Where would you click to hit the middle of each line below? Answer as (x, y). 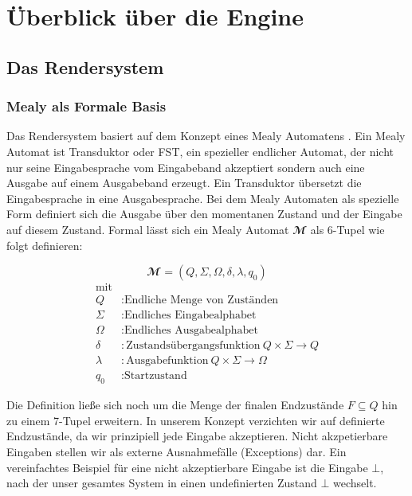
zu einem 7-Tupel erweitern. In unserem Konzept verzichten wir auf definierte (196, 420)
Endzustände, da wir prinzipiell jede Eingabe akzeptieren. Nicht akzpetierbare (197, 436)
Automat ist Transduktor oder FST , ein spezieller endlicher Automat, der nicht (200, 151)
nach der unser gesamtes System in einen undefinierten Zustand (162, 483)
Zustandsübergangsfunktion (193, 346)
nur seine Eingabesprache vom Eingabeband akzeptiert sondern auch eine (186, 167)
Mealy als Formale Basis (86, 106)
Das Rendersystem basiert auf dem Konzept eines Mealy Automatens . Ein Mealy (206, 136)
